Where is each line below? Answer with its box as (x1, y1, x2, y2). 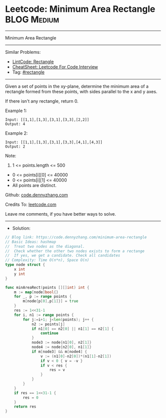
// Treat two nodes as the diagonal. (5, 244, 85, 249)
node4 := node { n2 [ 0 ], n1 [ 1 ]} (31, 344, 92, 350)
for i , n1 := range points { (14, 312, 74, 317)
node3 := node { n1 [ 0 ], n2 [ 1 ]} (31, 340, 92, 345)
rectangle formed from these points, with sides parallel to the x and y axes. (5, 88, 158, 94)
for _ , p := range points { (14, 294, 72, 299)
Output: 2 (5, 144, 26, 149)
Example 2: (5, 130, 28, 136)
